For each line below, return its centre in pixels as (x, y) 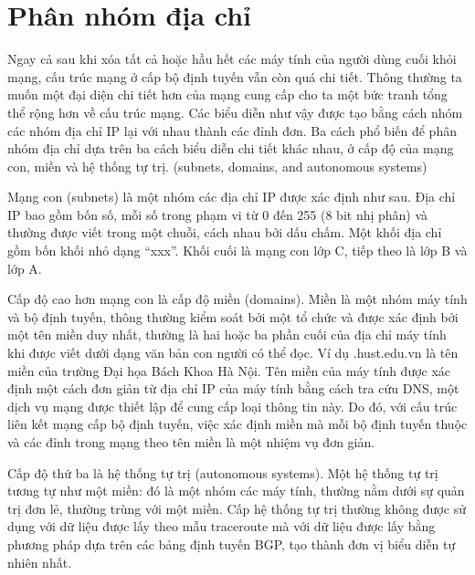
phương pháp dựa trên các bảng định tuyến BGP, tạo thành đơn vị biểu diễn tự (232, 544)
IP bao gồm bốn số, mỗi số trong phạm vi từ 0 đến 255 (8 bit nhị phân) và (218, 214)
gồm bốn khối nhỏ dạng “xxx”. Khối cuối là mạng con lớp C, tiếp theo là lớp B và (237, 251)
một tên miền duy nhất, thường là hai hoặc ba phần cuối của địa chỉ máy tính (227, 335)
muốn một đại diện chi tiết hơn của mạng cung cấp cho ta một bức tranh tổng (227, 94)
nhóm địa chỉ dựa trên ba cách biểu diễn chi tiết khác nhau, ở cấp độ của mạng (231, 148)
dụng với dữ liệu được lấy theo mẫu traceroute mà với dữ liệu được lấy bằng (222, 526)
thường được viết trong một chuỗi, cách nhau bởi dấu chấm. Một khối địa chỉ (225, 232)
